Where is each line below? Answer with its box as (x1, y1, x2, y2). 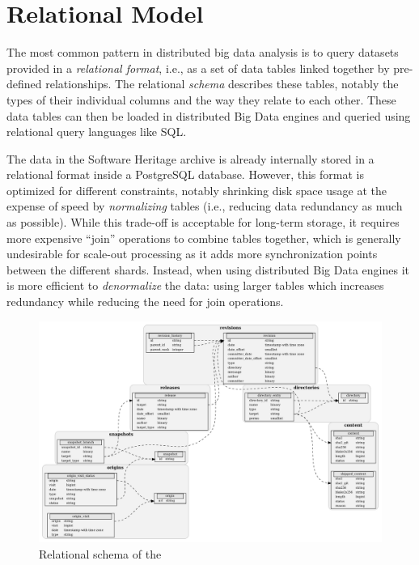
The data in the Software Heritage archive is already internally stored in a (6, 150, 375, 167)
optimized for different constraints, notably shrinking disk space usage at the (6, 181, 387, 198)
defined (6, 75, 42, 92)
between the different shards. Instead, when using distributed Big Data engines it (6, 261, 409, 278)
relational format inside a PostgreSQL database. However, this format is (6, 166, 364, 183)
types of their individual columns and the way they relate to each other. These (6, 91, 396, 108)
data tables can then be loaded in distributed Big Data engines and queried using (6, 107, 411, 124)
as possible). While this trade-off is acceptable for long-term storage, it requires (6, 214, 400, 231)
